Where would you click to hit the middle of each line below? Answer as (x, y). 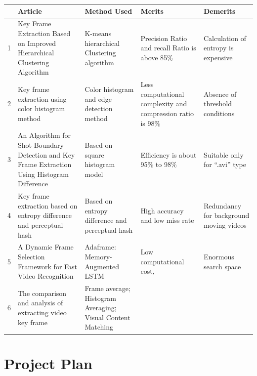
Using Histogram (43, 174)
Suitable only (224, 154)
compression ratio (167, 113)
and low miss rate (167, 220)
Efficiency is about (169, 154)
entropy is (219, 48)
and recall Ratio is (168, 48)
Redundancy (223, 205)
